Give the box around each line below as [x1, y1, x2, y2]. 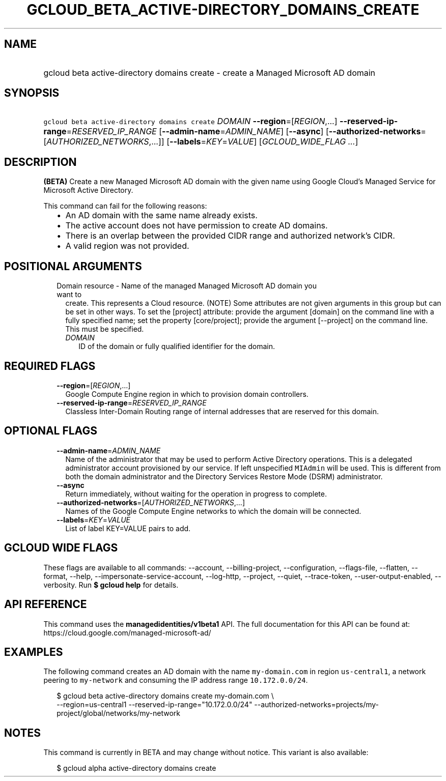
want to [57, 290, 82, 299]
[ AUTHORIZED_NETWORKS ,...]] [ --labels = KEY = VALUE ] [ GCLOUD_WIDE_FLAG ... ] [43, 136, 358, 147]
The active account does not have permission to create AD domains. [65, 220, 328, 231]
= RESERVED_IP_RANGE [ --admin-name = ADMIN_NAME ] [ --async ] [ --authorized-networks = [66, 126, 426, 137]
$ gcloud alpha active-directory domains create [57, 764, 216, 773]
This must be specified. [65, 325, 144, 334]
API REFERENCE [4, 598, 87, 611]
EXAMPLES [4, 645, 63, 658]
